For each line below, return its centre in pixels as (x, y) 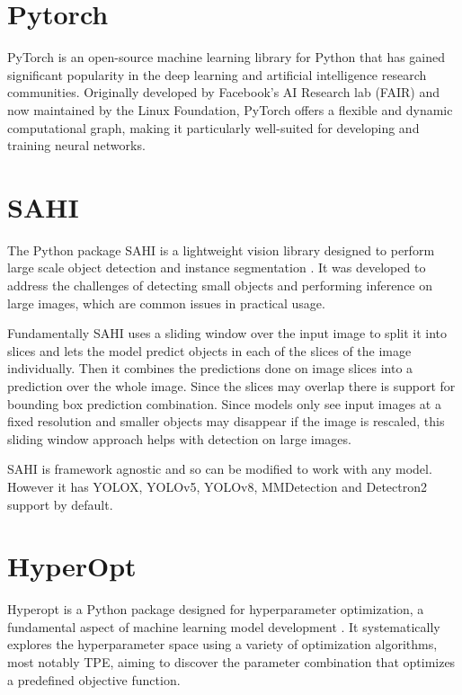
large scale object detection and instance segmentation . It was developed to (217, 267)
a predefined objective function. (94, 679)
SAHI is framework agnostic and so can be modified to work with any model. (220, 469)
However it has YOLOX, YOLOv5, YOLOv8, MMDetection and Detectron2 (218, 486)
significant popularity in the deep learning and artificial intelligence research (217, 74)
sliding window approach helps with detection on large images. (179, 438)
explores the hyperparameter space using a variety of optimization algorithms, (222, 644)
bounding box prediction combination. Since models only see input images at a (224, 403)
